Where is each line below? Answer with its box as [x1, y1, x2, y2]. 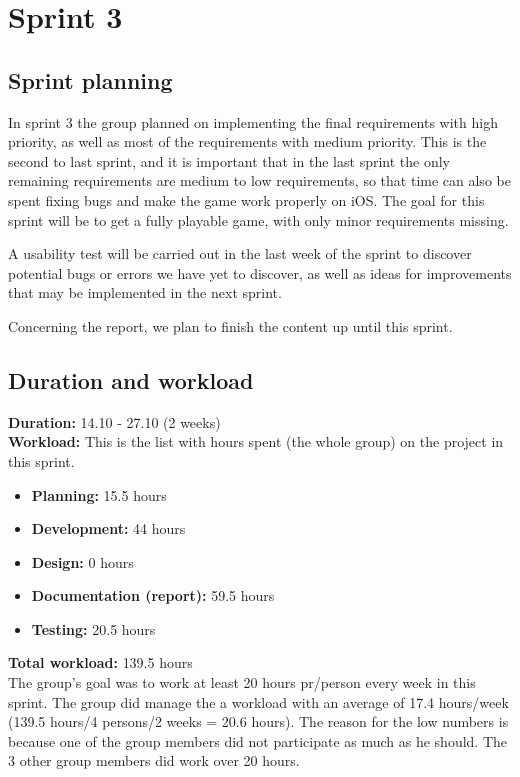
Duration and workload [8, 364, 254, 395]
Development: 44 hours [31, 518, 186, 539]
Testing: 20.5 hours [31, 618, 156, 639]
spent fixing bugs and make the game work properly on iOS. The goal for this [8, 189, 485, 210]
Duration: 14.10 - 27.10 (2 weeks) [8, 411, 221, 432]
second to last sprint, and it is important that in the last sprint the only [8, 150, 450, 171]
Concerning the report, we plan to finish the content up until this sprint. [8, 315, 453, 336]
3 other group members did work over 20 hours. [8, 750, 300, 771]
